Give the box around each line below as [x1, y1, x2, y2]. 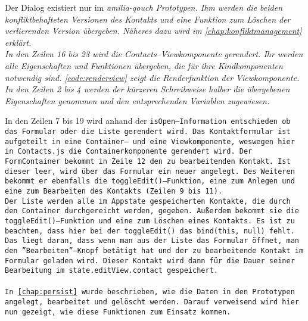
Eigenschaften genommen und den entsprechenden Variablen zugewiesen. [5, 94, 270, 107]
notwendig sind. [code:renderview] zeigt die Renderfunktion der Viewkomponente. [5, 71, 300, 83]
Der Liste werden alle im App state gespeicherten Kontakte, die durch [5, 197, 291, 205]
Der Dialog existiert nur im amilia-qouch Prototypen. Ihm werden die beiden [5, 1, 283, 13]
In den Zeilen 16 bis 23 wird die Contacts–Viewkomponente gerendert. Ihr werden [5, 48, 303, 60]
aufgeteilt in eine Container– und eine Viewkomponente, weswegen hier [5, 137, 295, 146]
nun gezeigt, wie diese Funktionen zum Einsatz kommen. [5, 307, 231, 316]
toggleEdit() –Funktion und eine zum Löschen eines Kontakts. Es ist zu [5, 216, 295, 225]
